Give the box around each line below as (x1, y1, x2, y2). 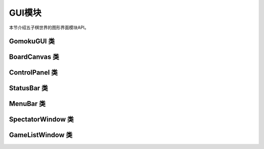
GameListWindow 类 (9, 131, 73, 139)
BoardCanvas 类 (9, 53, 60, 61)
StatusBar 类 (9, 84, 48, 93)
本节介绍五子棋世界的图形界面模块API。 (9, 25, 89, 30)
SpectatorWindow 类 (9, 115, 74, 124)
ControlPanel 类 (9, 69, 58, 77)
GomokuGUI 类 (9, 37, 55, 46)
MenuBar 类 (9, 99, 46, 108)
